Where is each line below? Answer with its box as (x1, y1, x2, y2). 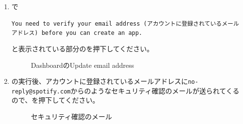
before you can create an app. (41, 30, 143, 37)
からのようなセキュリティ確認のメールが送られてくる (70, 85, 240, 95)
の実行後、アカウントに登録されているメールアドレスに (11, 76, 188, 86)
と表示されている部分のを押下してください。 (11, 43, 154, 53)
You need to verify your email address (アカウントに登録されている (11, 20, 222, 27)
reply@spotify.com (11, 88, 71, 95)
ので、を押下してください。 (11, 95, 99, 105)
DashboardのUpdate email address (31, 60, 134, 70)
